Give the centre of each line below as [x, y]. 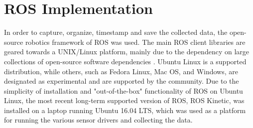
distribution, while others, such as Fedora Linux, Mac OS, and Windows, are [121, 71]
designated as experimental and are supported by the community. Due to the [122, 81]
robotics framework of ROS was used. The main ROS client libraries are [135, 42]
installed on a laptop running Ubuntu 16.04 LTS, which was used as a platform [125, 110]
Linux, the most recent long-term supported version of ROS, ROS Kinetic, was [124, 100]
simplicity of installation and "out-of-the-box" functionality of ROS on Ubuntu [124, 90]
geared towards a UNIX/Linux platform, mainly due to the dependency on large [126, 52]
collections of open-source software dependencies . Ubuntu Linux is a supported [125, 61]
